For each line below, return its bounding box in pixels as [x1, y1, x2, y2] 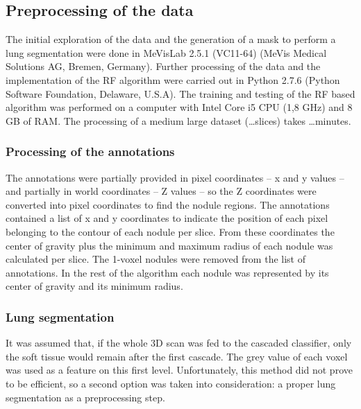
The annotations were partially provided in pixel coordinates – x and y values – [6, 170, 344, 184]
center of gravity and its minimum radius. [6, 279, 183, 293]
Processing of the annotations [6, 143, 175, 160]
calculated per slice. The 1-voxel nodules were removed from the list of [6, 252, 305, 266]
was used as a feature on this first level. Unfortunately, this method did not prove [6, 363, 353, 377]
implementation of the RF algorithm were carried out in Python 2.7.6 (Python [6, 72, 340, 87]
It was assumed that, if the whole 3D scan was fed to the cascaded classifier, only [6, 336, 352, 350]
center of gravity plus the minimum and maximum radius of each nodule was [6, 238, 333, 252]
